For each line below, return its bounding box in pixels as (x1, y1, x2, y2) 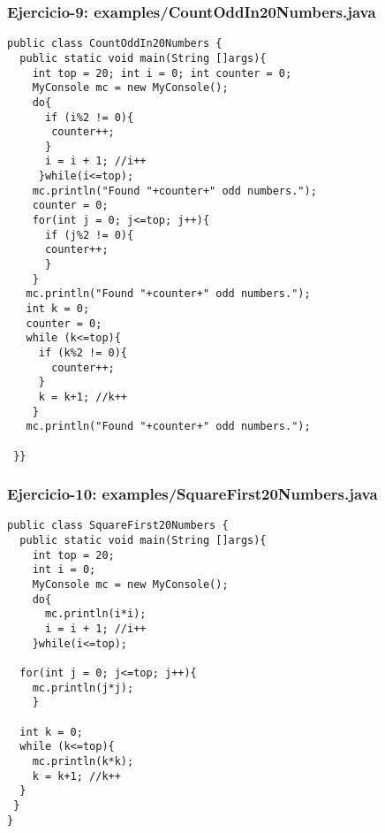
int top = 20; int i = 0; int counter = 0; (32, 66, 292, 80)
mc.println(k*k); (32, 754, 134, 768)
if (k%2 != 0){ (38, 347, 128, 359)
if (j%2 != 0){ (44, 228, 134, 241)
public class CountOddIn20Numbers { (7, 37, 223, 50)
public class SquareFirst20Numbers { (7, 519, 229, 532)
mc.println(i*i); (44, 608, 147, 621)
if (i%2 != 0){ (44, 111, 134, 124)
